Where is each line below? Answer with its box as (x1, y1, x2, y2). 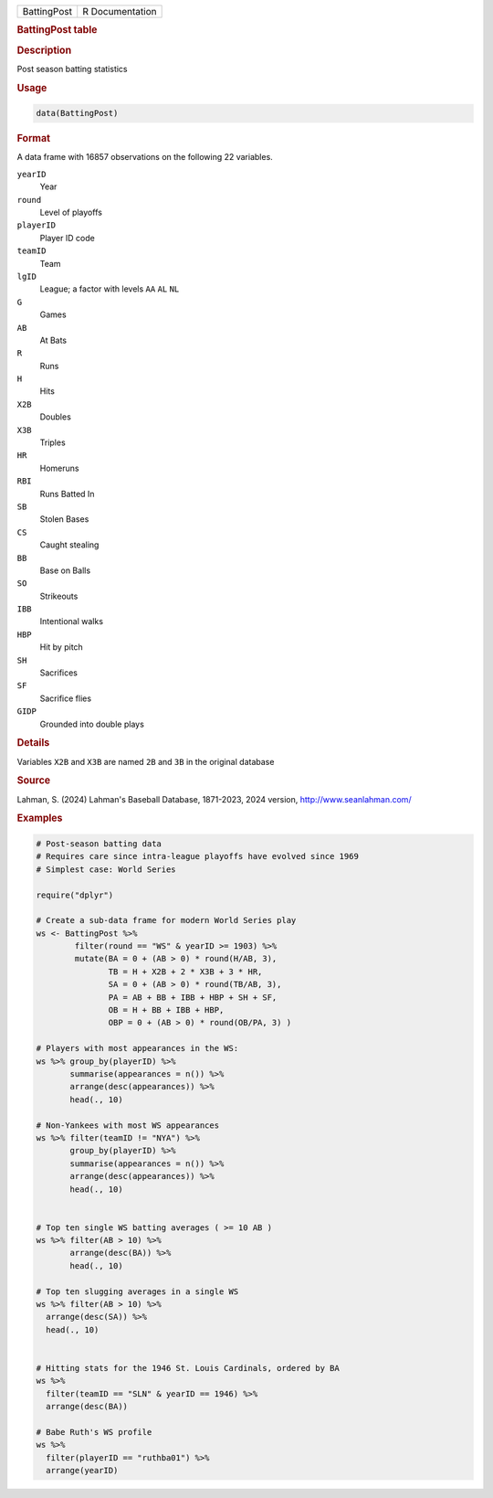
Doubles (39, 411, 72, 422)
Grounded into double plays (39, 718, 145, 729)
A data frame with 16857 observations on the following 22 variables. (16, 152, 273, 163)
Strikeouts (39, 590, 79, 601)
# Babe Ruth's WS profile (36, 1427, 152, 1437)
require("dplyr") (36, 889, 114, 900)
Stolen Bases (39, 514, 89, 525)
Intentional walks (39, 616, 104, 627)
